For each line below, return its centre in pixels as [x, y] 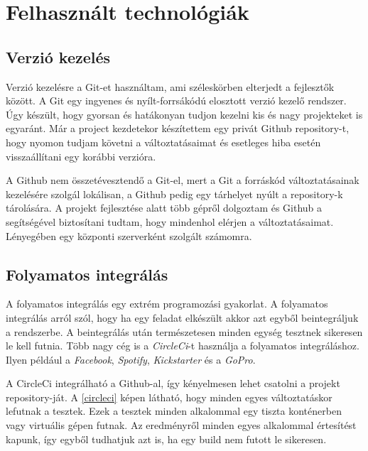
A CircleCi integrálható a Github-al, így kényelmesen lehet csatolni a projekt [173, 383]
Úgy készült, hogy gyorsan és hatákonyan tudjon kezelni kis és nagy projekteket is [184, 114]
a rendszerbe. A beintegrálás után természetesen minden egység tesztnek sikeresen [184, 331]
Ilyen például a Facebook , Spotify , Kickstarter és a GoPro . [131, 359]
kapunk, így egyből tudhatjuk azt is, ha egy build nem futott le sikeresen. [166, 439]
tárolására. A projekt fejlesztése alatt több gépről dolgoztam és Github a [164, 208]
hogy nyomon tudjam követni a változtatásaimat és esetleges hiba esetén [163, 142]
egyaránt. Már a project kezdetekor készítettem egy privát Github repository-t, [178, 128]
